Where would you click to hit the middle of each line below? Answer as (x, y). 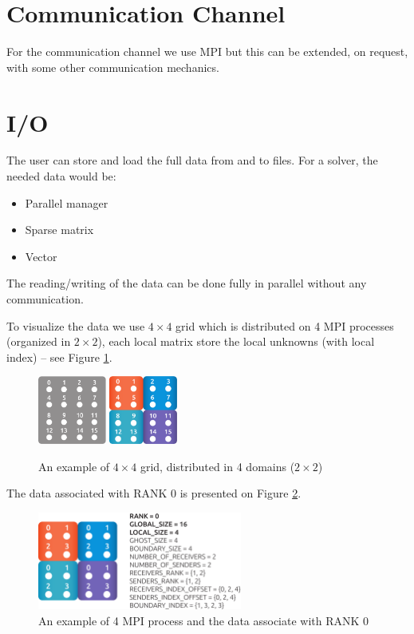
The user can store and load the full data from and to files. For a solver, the (192, 160)
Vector (41, 256)
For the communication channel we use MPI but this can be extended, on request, (207, 52)
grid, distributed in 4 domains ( (217, 466)
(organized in (39, 341)
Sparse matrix (59, 230)
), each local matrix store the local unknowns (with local (236, 341)
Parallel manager (67, 202)
